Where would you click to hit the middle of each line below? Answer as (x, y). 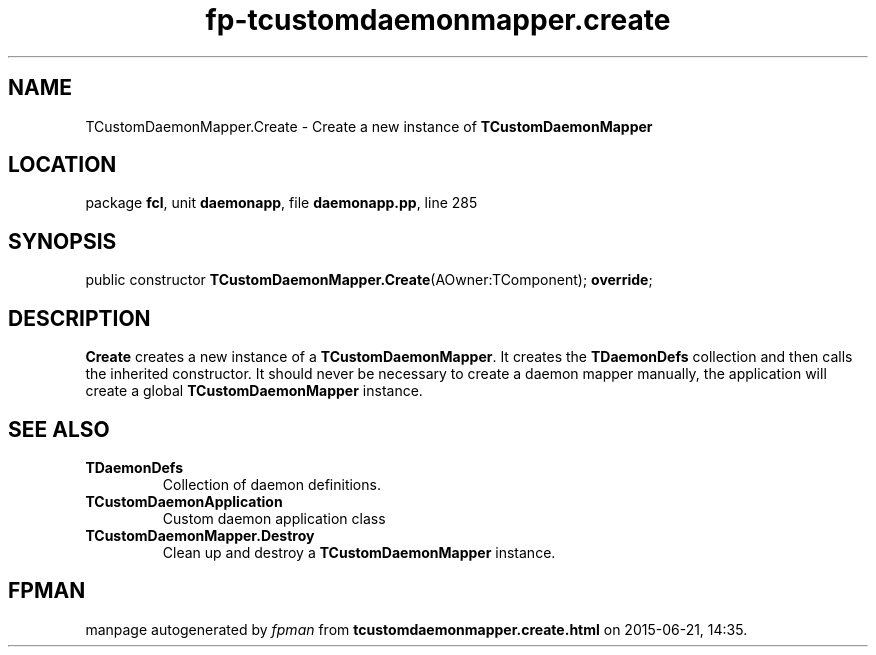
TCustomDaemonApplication (184, 501)
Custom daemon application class (274, 518)
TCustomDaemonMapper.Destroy (200, 535)
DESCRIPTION (79, 318)
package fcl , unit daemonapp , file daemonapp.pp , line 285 (281, 203)
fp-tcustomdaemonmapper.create (438, 20)
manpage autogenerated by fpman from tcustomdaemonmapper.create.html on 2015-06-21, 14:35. (416, 629)
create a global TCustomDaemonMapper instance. (254, 391)
